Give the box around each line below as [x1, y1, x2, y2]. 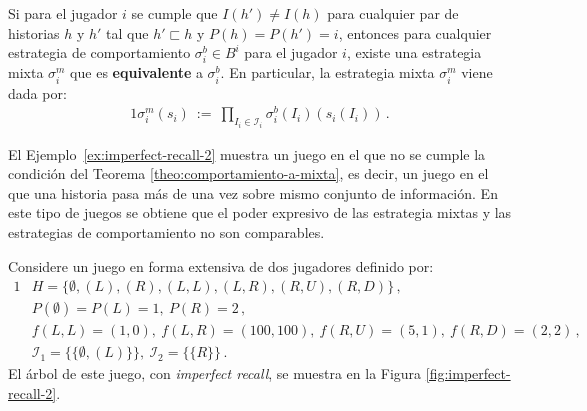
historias [8, 22, 60, 43]
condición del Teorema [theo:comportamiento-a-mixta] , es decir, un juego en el [8, 163, 489, 184]
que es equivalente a [70, 62, 203, 83]
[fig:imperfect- [425, 363, 511, 384]
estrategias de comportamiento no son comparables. [8, 222, 325, 243]
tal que [106, 22, 149, 43]
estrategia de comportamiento [8, 42, 191, 63]
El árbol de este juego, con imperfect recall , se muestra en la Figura [8, 363, 422, 384]
